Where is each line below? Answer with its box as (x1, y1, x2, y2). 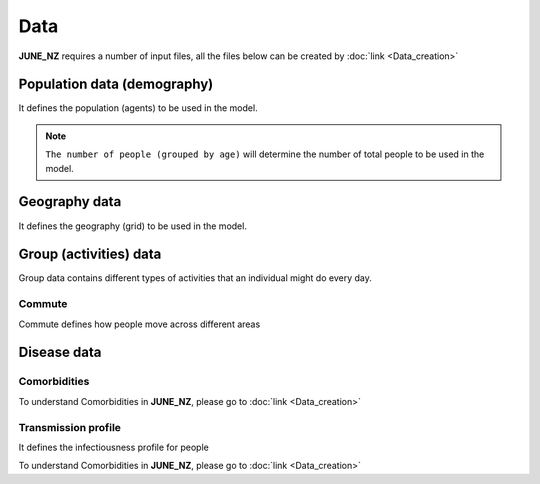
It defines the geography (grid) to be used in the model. (18, 220, 247, 232)
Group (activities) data (18, 246, 162, 263)
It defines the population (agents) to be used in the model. (18, 102, 259, 114)
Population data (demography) (18, 76, 214, 93)
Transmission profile (18, 420, 122, 434)
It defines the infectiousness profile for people (18, 441, 209, 453)
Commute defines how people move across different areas (18, 318, 261, 330)
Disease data (18, 344, 102, 361)
